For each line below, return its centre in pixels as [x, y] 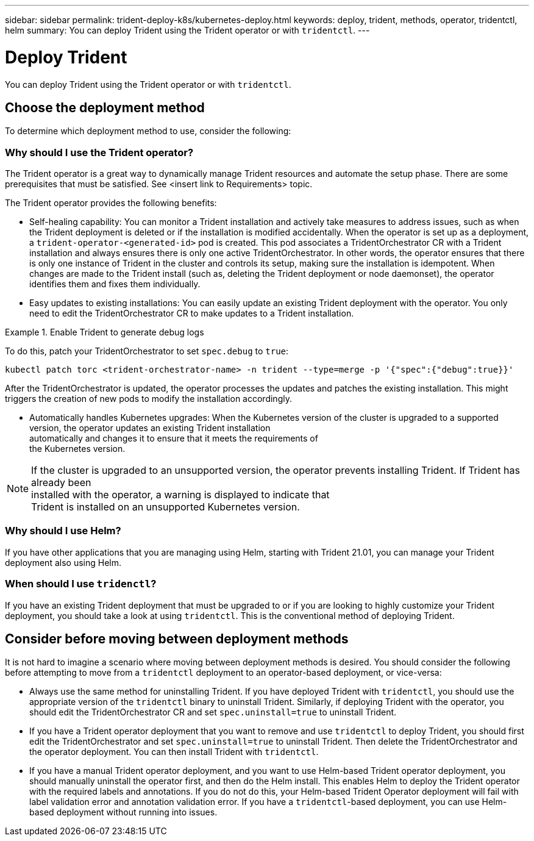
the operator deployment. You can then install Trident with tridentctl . [174, 752]
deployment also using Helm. [63, 562]
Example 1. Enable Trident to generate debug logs [105, 332]
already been [61, 483]
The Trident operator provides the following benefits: [111, 203]
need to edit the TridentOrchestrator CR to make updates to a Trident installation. [192, 313]
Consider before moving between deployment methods [177, 639]
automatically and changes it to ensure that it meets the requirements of [174, 438]
